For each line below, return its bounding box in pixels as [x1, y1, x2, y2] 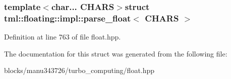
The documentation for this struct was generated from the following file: [4, 48, 227, 58]
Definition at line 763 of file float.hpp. [4, 31, 121, 42]
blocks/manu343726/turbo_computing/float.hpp [4, 65, 155, 75]
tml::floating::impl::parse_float [4, 11, 131, 24]
